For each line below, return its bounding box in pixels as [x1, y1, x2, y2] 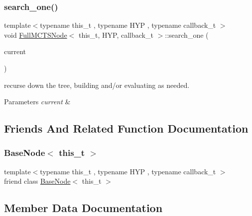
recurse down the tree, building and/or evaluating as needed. [4, 79, 190, 90]
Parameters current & [4, 96, 71, 107]
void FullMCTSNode [4, 29, 67, 40]
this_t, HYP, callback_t [78, 29, 153, 40]
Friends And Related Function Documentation [4, 121, 249, 136]
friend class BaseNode [4, 176, 71, 186]
